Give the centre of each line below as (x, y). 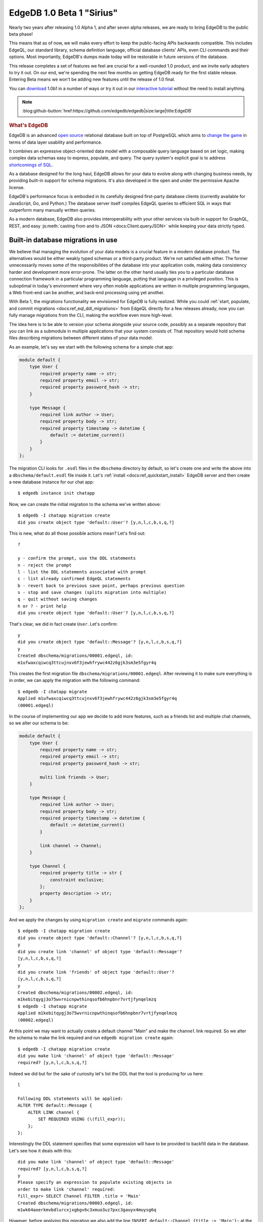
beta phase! (21, 34)
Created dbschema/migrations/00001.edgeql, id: (75, 656)
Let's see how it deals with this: (41, 1151)
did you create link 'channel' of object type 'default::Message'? (100, 951)
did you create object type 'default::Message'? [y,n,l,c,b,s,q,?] (100, 642)
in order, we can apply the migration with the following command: (75, 680)
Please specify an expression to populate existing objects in (95, 1182)
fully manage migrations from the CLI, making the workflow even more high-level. (91, 315)
